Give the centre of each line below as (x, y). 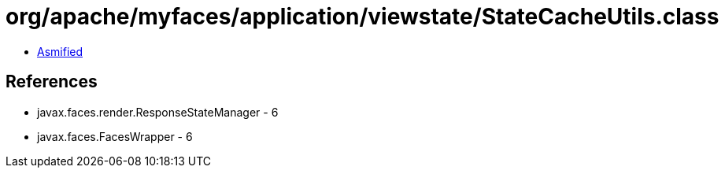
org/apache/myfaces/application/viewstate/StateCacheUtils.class (362, 17)
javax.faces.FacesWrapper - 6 (115, 136)
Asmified (60, 51)
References (52, 82)
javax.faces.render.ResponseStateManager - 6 (158, 112)
